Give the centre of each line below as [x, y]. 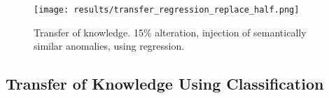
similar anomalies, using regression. [109, 46]
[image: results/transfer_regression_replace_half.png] [167, 10]
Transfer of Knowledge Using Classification [165, 84]
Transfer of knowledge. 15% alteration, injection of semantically [170, 32]
